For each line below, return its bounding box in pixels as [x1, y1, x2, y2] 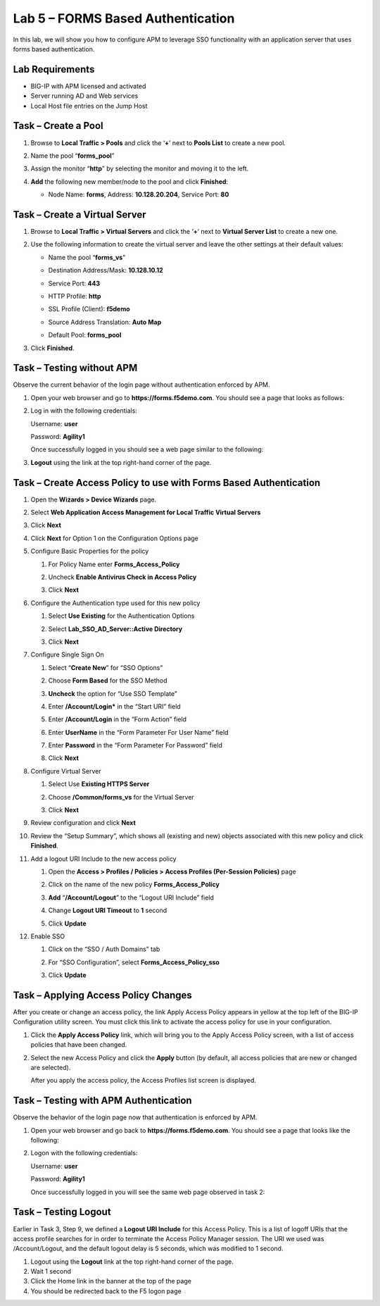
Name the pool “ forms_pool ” [30, 151, 115, 160]
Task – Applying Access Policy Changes [13, 989, 193, 1001]
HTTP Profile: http [48, 292, 101, 300]
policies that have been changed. [30, 1040, 127, 1049]
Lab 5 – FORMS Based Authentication [13, 11, 235, 26]
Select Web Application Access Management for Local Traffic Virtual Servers [30, 508, 261, 517]
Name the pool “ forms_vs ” [48, 253, 126, 261]
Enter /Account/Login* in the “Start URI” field [48, 702, 181, 711]
